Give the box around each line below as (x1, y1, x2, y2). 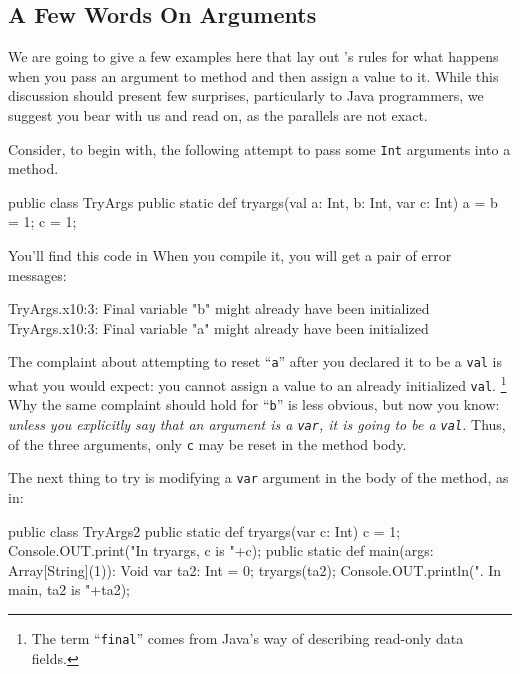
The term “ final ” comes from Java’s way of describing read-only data (31, 627, 464, 648)
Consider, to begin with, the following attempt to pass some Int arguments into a (8, 138, 511, 159)
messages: (8, 264, 67, 285)
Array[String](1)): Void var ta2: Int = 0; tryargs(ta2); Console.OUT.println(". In (8, 559, 502, 580)
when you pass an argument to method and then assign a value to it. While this (8, 65, 499, 86)
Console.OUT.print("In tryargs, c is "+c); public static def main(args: (8, 540, 434, 561)
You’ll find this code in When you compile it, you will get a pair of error (8, 245, 452, 266)
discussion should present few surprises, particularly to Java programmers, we (8, 85, 484, 106)
